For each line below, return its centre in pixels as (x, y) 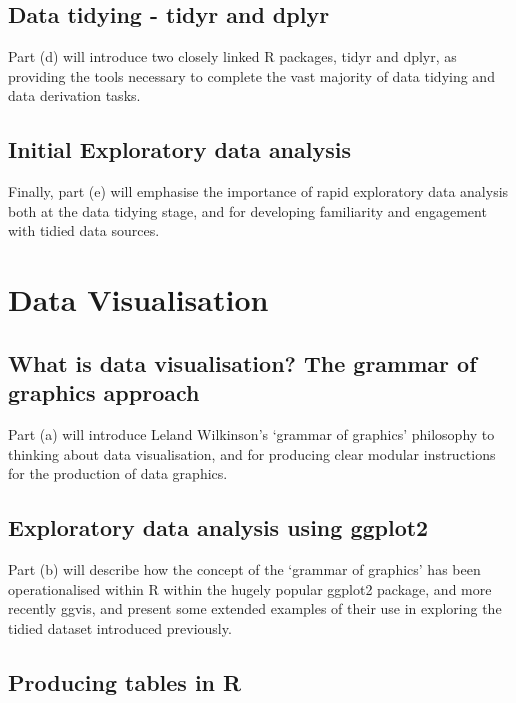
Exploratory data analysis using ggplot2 (218, 527)
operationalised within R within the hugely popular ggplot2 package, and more (250, 588)
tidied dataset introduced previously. (120, 627)
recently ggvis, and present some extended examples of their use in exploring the (255, 608)
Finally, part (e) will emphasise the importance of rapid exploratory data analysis (258, 191)
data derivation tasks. (74, 95)
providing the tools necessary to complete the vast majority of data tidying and (251, 75)
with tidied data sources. (84, 230)
